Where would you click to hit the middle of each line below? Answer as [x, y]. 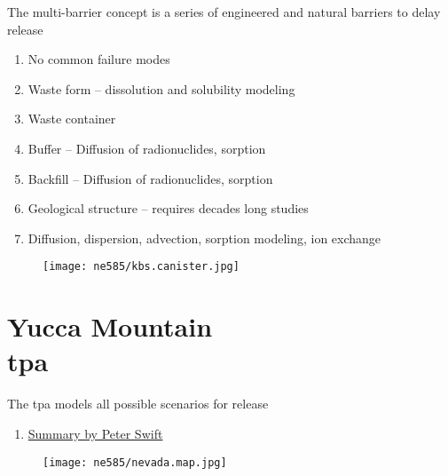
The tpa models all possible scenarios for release [138, 404]
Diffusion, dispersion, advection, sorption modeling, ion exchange [204, 238]
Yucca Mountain [110, 326]
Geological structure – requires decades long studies [168, 208]
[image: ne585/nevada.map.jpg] [135, 462]
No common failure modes [99, 59]
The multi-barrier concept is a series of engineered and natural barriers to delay [224, 12]
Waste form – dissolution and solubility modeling [161, 88]
